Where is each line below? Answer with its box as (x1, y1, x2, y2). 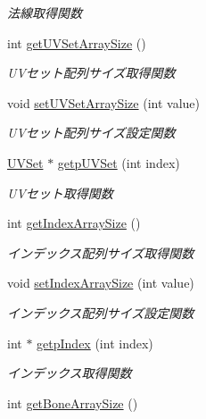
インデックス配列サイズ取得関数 (7, 243, 194, 262)
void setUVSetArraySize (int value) (7, 93, 201, 112)
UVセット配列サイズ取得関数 (7, 63, 176, 82)
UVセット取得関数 (7, 183, 113, 202)
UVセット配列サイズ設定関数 (7, 123, 176, 142)
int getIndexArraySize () (7, 214, 141, 232)
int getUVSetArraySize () (7, 33, 146, 52)
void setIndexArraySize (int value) (7, 273, 194, 292)
